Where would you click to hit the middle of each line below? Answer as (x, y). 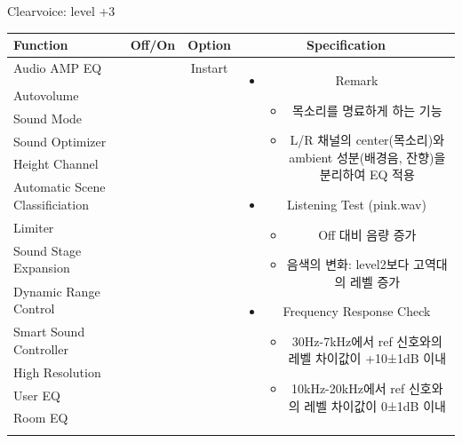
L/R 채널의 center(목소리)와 (367, 140)
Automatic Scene (60, 187)
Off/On (153, 45)
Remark (357, 79)
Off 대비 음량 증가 (367, 234)
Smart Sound (49, 332)
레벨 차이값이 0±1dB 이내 (375, 405)
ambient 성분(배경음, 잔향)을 (367, 157)
